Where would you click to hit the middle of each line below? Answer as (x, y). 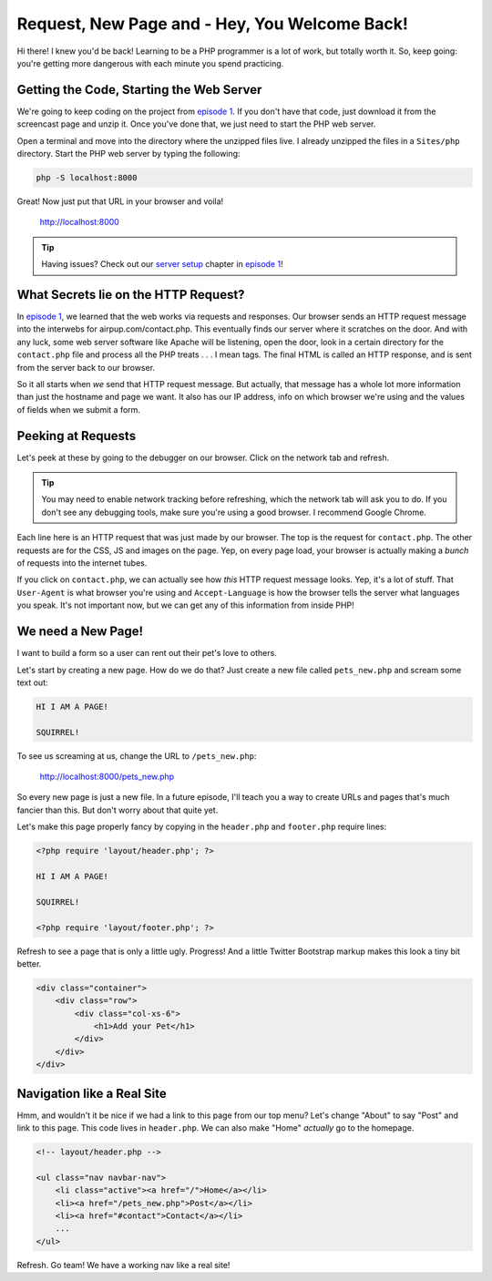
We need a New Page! (80, 632)
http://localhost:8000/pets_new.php (107, 777)
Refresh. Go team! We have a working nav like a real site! (123, 1265)
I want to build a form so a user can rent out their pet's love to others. (147, 653)
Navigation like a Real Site (92, 1093)
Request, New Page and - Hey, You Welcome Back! (213, 24)
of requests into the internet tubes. (82, 563)
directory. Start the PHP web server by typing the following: (128, 154)
